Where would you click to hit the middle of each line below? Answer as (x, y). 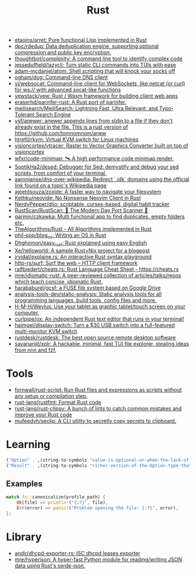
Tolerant (24, 115)
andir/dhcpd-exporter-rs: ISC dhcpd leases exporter (77, 553)
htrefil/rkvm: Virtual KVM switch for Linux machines (76, 140)
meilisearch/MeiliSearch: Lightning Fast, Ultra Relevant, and (86, 108)
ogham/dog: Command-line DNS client (61, 77)
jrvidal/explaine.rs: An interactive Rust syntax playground (83, 256)
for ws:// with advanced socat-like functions (68, 90)
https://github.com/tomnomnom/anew (60, 133)
